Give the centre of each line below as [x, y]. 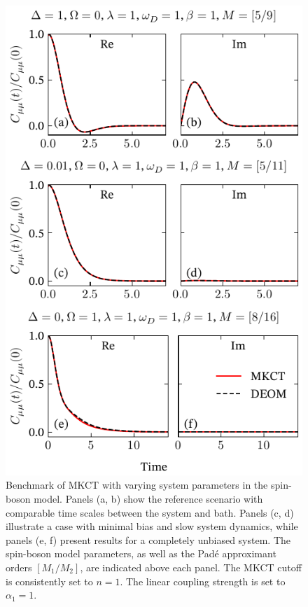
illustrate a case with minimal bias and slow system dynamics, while [152, 526]
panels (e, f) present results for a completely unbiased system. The [148, 539]
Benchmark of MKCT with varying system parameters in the [137, 485]
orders [19, 567]
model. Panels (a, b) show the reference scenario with [148, 499]
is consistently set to [49, 581]
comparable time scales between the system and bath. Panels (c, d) [150, 512]
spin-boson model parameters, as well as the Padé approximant [141, 553]
